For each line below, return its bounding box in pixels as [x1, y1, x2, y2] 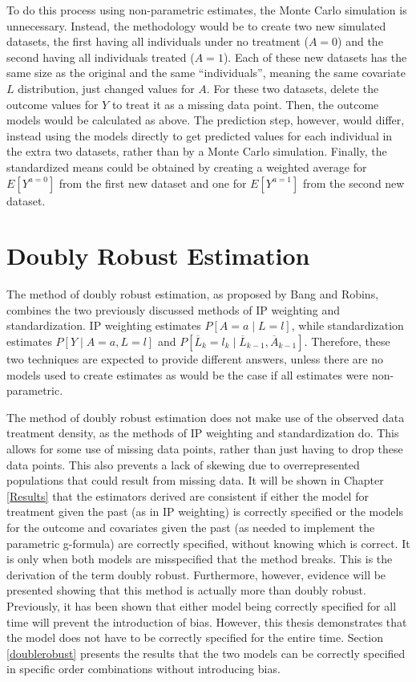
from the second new [302, 174, 405, 191]
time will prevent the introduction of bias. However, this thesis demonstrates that [6, 613, 407, 630]
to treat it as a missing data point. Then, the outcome [111, 95, 379, 112]
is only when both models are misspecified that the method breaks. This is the [6, 550, 393, 567]
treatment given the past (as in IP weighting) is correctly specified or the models [6, 503, 403, 520]
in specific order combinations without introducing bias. [6, 660, 281, 677]
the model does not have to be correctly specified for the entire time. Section [6, 629, 384, 646]
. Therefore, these [304, 333, 390, 350]
